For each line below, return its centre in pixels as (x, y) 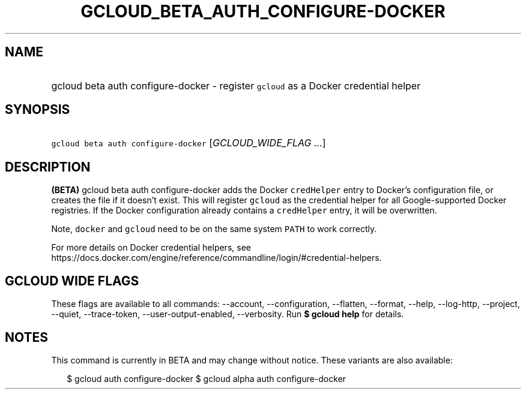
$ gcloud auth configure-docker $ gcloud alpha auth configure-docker (207, 378)
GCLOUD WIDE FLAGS (72, 281)
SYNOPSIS (38, 110)
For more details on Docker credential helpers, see (151, 248)
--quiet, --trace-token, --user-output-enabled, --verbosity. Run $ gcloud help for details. (228, 314)
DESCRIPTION (48, 167)
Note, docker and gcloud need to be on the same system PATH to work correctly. (214, 229)
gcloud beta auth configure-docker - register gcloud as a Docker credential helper (236, 85)
